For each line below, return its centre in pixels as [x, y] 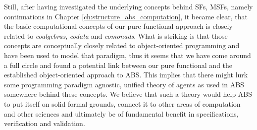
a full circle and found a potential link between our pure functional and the [118, 65]
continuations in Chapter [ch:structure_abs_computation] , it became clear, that [126, 16]
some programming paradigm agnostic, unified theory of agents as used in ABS [124, 84]
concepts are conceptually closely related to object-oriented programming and [122, 45]
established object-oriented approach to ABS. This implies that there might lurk [126, 75]
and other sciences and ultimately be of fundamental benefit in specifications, [121, 113]
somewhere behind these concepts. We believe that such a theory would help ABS [128, 94]
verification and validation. [45, 123]
